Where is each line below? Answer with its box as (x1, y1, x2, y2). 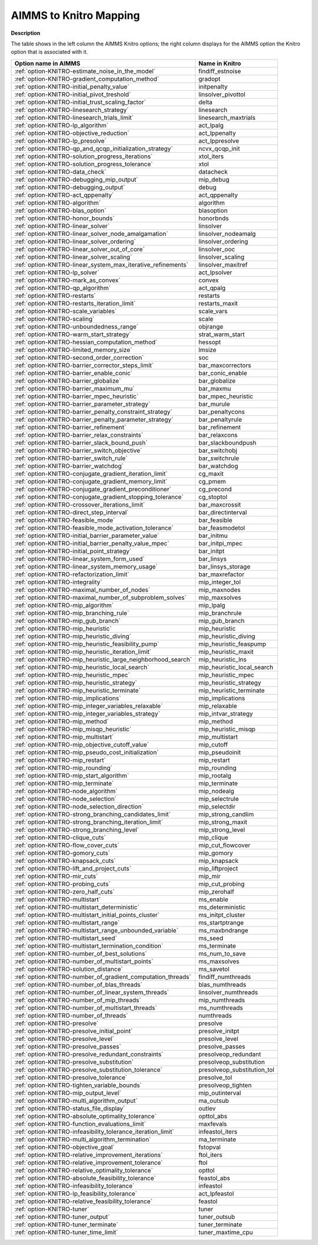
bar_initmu (198, 531, 228, 540)
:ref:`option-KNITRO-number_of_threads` (14, 1011, 128, 1020)
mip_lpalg (198, 601, 226, 609)
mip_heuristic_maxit (198, 648, 254, 656)
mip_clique (198, 833, 229, 842)
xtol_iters (198, 152, 224, 160)
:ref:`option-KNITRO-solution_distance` (14, 965, 123, 973)
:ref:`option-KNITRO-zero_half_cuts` (14, 888, 115, 896)
